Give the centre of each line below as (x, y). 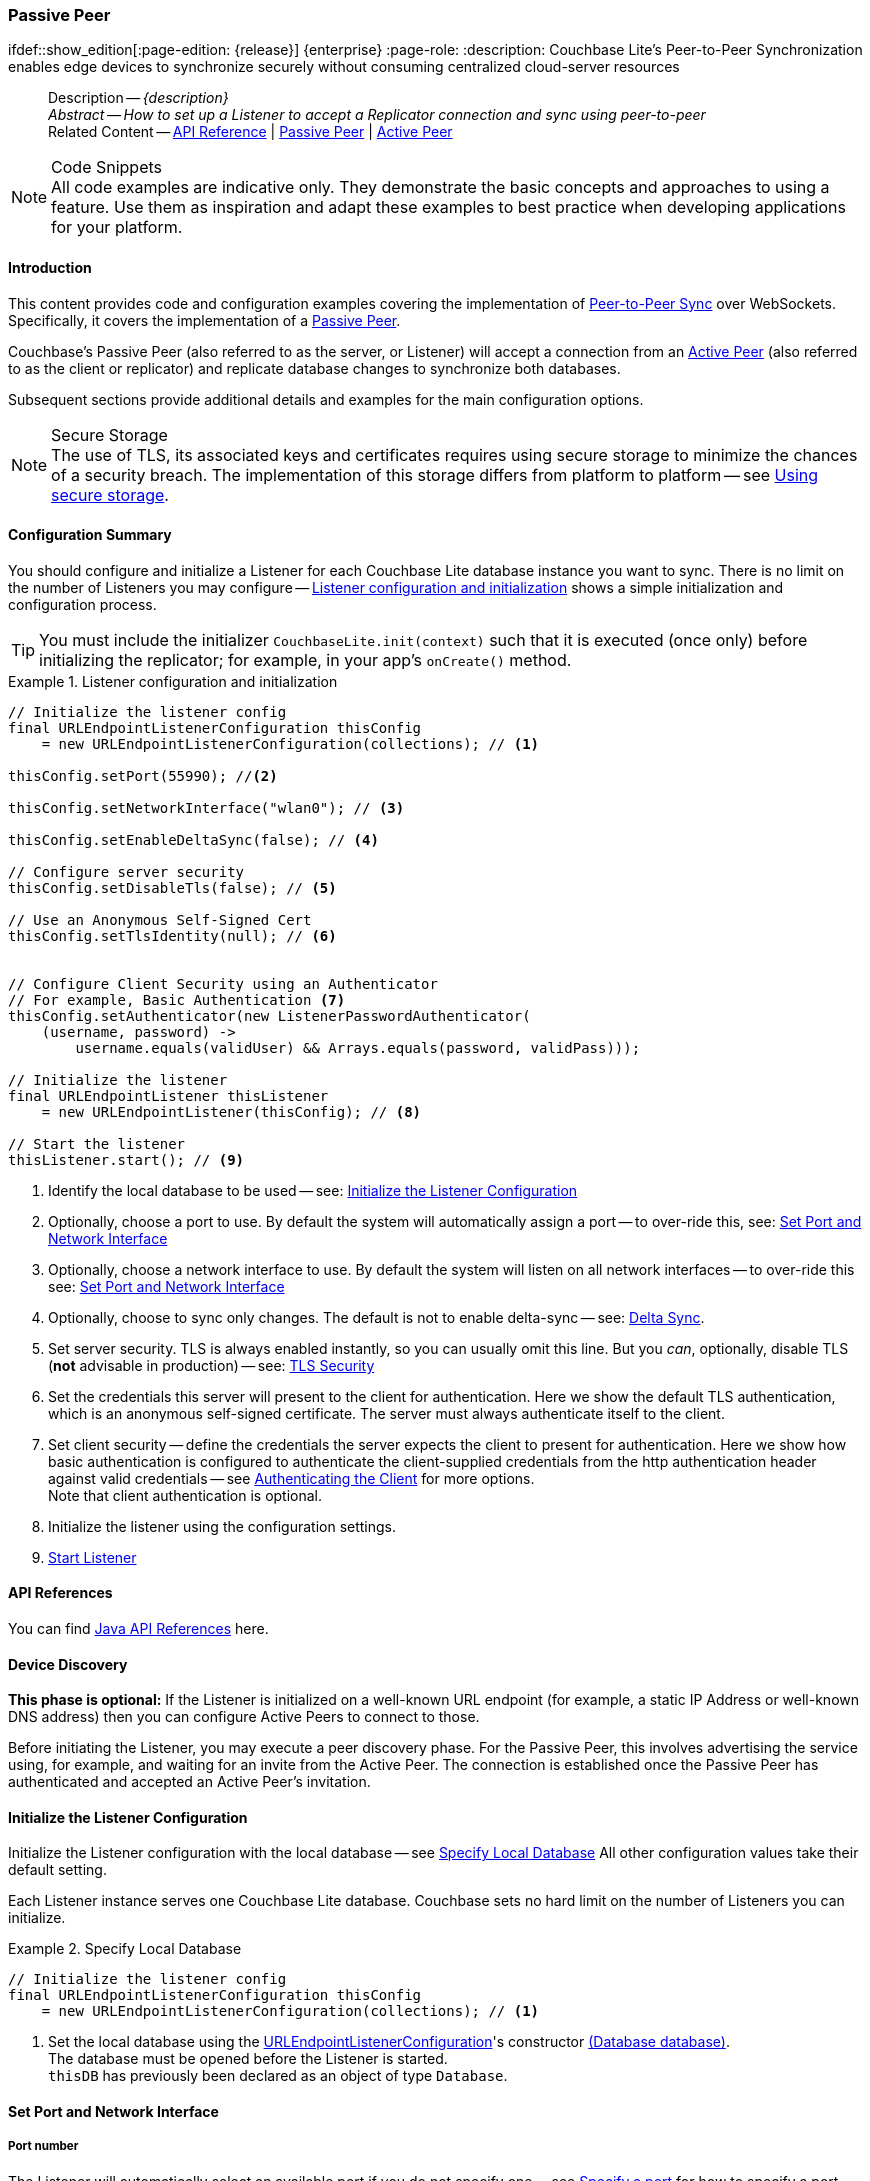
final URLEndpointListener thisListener (168, 1095)
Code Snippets (107, 167)
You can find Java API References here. (138, 1629)
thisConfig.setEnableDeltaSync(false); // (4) (193, 839)
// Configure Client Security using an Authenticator (223, 983)
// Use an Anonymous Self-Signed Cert (160, 919)
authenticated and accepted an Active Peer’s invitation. (189, 1782)
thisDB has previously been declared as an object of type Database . (278, 2076)
